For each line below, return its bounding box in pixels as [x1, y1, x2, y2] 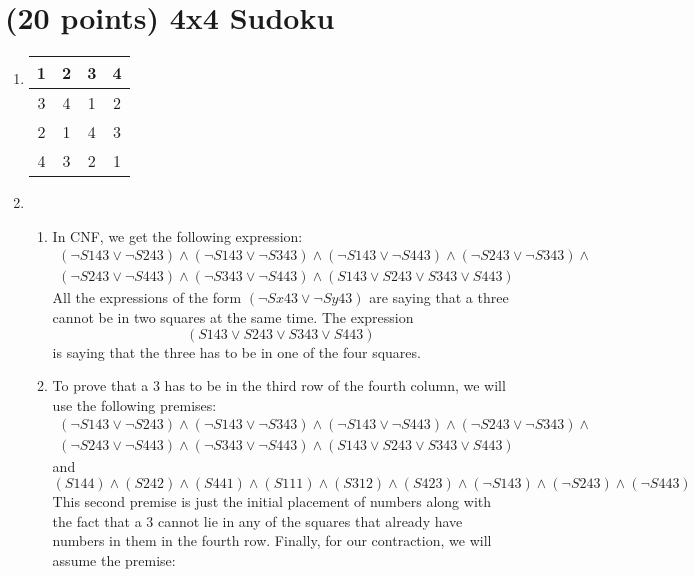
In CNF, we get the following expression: [52, 225, 303, 246]
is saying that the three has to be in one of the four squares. [52, 341, 421, 362]
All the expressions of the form [52, 287, 242, 308]
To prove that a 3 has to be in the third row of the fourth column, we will [52, 375, 506, 396]
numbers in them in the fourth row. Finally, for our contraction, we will [52, 530, 492, 551]
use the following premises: [52, 394, 217, 415]
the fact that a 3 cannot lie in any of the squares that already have [52, 510, 463, 531]
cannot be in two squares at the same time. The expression [52, 306, 414, 327]
